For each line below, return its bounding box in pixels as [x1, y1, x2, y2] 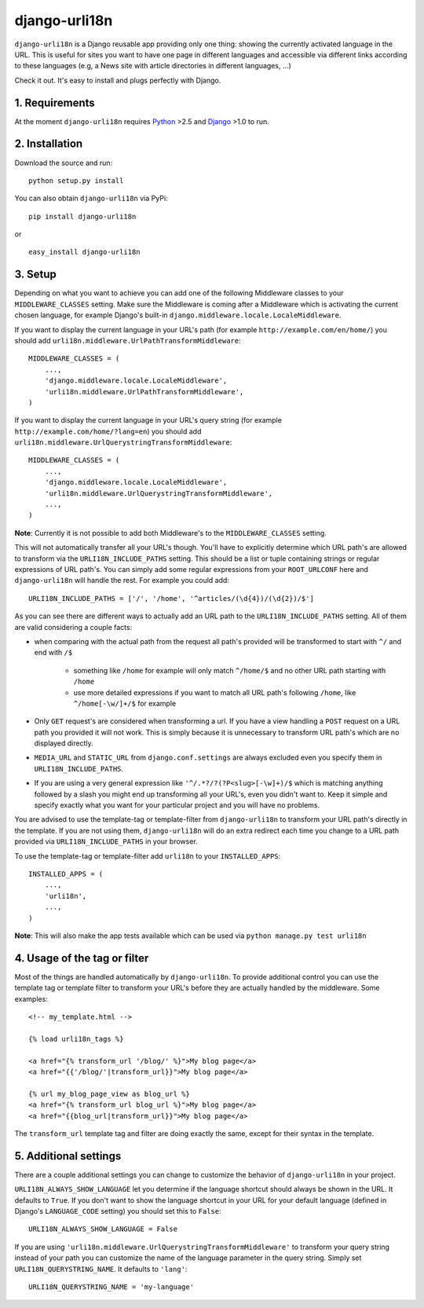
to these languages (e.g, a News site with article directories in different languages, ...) [14, 61, 292, 71]
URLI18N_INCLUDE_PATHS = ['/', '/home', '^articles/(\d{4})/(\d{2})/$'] [28, 594, 314, 603]
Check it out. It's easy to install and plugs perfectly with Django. [14, 75, 221, 85]
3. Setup [14, 268, 57, 281]
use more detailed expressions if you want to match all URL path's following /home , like [73, 687, 356, 697]
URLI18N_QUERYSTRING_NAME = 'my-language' [28, 1282, 195, 1292]
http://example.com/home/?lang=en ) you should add [14, 427, 202, 436]
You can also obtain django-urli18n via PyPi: [14, 193, 168, 203]
